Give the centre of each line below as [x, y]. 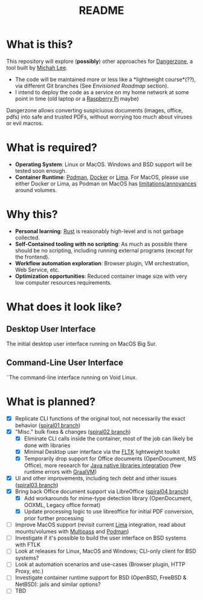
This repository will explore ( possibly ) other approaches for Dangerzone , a [100, 61]
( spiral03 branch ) [37, 485]
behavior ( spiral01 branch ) [48, 425]
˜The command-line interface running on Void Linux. [72, 377]
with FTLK [28, 545]
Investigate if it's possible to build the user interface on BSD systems [101, 538]
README [101, 11]
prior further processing [54, 518]
